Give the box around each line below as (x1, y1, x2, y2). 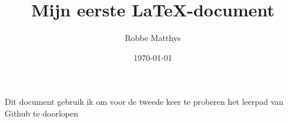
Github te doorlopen (5, 107, 79, 119)
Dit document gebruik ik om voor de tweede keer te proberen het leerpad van (5, 95, 284, 108)
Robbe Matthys (125, 32, 181, 44)
